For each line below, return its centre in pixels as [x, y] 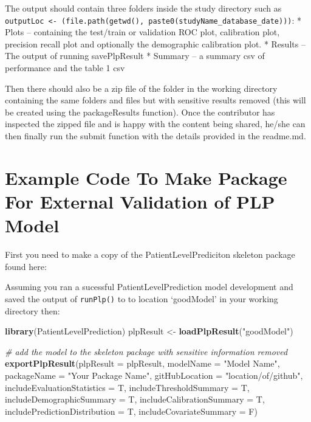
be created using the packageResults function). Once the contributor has [140, 112]
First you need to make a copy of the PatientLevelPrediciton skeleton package [150, 254]
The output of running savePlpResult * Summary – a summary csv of [135, 56]
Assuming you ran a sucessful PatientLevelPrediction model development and [149, 287]
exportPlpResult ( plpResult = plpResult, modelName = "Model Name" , [142, 363]
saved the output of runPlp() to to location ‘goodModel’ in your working [142, 298]
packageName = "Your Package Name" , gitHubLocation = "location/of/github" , [154, 375]
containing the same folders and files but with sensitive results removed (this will [155, 100]
